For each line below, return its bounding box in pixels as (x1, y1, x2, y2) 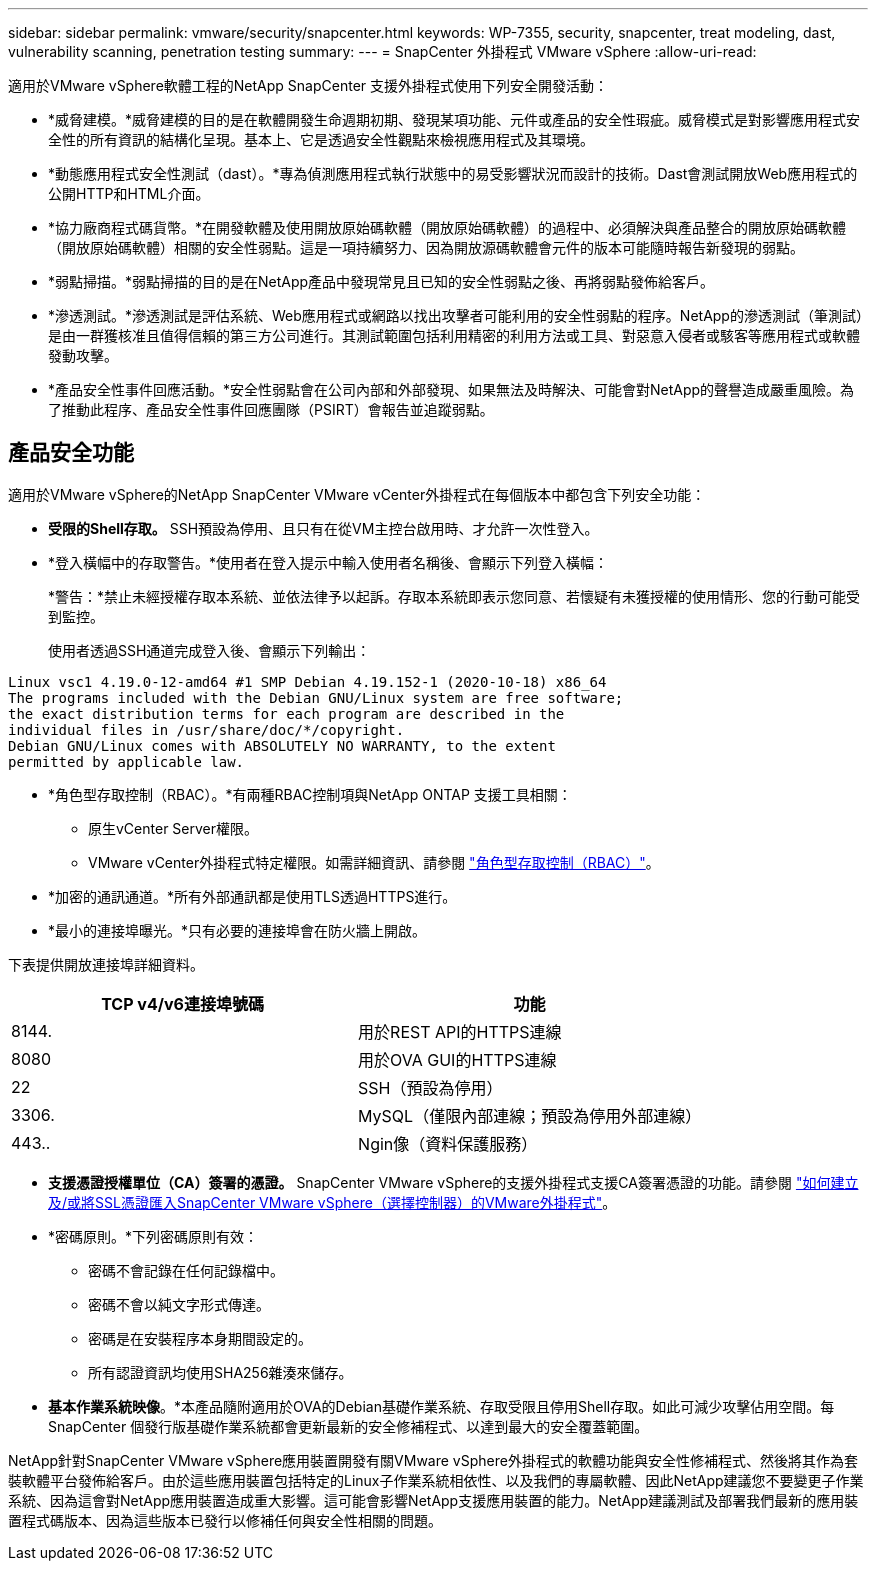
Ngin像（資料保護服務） (358, 1133, 538, 1154)
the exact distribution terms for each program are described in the (8, 705, 565, 722)
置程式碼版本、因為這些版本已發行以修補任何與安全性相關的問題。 (8, 1511, 442, 1529)
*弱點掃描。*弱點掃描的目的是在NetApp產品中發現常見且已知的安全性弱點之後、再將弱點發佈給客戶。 (48, 273, 715, 290)
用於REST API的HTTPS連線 (358, 1021, 562, 1042)
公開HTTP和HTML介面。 (48, 185, 210, 202)
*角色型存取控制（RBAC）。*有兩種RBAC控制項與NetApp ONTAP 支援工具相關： (48, 785, 572, 803)
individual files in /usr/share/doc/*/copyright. (8, 721, 405, 738)
